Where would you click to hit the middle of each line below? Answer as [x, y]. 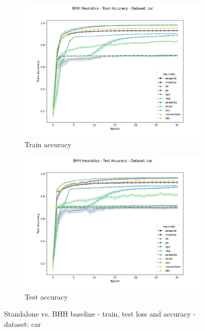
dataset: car [23, 324]
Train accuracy [48, 144]
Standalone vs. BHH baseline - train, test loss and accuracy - [100, 314]
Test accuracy [46, 296]
